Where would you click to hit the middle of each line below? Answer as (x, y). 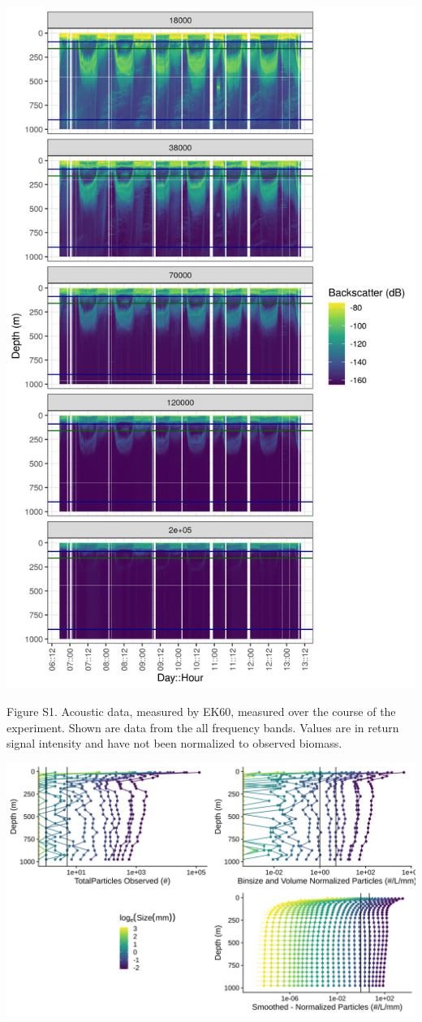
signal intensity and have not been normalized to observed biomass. (174, 743)
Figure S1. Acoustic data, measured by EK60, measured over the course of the (201, 712)
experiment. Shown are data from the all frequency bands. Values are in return (203, 727)
